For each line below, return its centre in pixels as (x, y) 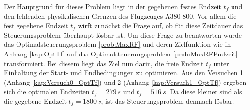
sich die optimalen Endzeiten (47, 91)
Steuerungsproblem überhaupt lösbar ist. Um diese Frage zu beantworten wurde (123, 34)
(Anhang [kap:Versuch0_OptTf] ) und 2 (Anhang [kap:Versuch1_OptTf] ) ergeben (125, 82)
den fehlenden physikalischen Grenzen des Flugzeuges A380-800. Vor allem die (120, 16)
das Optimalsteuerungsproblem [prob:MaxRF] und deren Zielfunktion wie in (117, 44)
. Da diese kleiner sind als (204, 91)
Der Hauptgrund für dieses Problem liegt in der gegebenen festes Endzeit (113, 6)
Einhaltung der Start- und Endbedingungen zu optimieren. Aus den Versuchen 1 (124, 73)
